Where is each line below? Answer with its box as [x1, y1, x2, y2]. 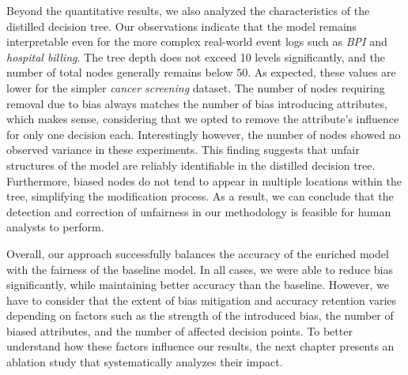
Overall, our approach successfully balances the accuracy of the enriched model [6, 245, 389, 261]
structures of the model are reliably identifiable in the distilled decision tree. [6, 156, 376, 173]
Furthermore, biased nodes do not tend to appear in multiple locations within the [6, 172, 402, 189]
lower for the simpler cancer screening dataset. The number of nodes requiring [6, 79, 385, 96]
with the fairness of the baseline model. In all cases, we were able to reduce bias [6, 261, 393, 277]
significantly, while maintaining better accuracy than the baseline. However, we [6, 276, 390, 293]
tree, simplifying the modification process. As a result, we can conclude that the [6, 188, 394, 204]
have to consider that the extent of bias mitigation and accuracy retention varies [6, 291, 397, 308]
